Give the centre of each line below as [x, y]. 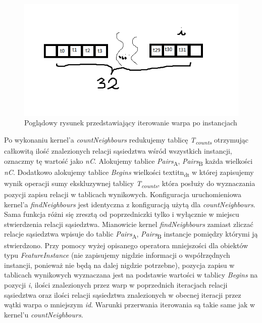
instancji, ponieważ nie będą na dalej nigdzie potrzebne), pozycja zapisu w [119, 265]
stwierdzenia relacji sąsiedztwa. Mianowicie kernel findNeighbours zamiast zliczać [129, 224]
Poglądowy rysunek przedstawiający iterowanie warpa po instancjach [131, 123]
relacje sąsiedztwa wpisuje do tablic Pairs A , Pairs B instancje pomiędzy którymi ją [131, 235]
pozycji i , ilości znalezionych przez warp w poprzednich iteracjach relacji [116, 284]
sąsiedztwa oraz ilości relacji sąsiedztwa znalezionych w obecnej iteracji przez [123, 294]
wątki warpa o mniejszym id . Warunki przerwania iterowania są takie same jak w [130, 305]
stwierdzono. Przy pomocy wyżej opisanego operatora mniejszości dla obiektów [126, 245]
